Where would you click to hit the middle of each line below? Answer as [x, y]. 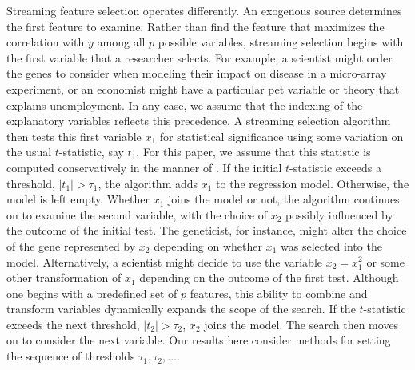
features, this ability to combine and [279, 293]
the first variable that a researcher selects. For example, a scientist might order [200, 57]
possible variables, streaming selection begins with [281, 42]
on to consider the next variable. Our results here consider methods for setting [199, 340]
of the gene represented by [71, 245]
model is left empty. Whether [78, 199]
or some [385, 261]
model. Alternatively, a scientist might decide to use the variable [165, 261]
